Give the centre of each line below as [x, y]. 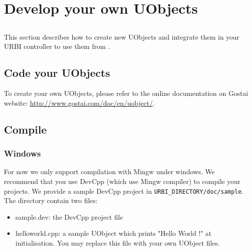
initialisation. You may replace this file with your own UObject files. [117, 242]
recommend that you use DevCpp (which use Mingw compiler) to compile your [122, 181]
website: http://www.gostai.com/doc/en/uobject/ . [79, 103]
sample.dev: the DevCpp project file [69, 217]
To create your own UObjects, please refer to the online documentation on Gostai [126, 93]
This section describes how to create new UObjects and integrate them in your [122, 36]
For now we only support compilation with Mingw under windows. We [109, 171]
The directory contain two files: [51, 200]
